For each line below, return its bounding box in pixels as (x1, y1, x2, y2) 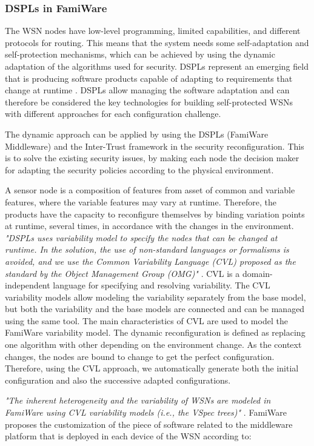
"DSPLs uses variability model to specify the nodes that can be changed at (5, 231, 278, 244)
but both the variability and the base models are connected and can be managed (5, 302, 305, 315)
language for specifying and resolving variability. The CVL (53, 279, 270, 291)
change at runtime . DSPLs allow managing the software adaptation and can (5, 84, 290, 96)
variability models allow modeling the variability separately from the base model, (5, 290, 306, 303)
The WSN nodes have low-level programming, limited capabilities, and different (5, 24, 301, 37)
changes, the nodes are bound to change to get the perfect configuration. (5, 350, 275, 362)
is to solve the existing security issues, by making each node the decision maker (5, 151, 299, 164)
